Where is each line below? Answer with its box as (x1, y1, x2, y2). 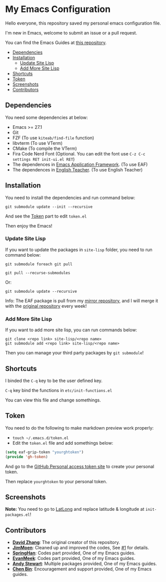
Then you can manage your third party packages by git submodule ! (5, 350, 144, 356)
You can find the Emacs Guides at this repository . (5, 39, 107, 46)
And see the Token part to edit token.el (5, 213, 87, 219)
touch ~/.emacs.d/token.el (12, 435, 69, 441)
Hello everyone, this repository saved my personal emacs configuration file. (5, 20, 161, 26)
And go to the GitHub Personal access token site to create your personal (5, 463, 154, 469)
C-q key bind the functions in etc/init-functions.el (5, 387, 112, 393)
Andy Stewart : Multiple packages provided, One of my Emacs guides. (12, 560, 157, 567)
